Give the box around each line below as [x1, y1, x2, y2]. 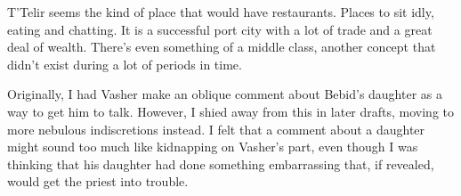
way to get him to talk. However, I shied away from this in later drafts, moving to [7, 102, 455, 120]
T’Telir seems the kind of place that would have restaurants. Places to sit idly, [7, 3, 434, 20]
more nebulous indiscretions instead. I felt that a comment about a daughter [7, 119, 425, 138]
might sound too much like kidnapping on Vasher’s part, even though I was [7, 137, 418, 156]
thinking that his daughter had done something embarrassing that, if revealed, [7, 154, 434, 173]
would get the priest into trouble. [7, 172, 189, 191]
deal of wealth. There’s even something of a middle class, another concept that [7, 37, 436, 56]
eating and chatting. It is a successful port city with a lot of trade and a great [7, 20, 433, 38]
